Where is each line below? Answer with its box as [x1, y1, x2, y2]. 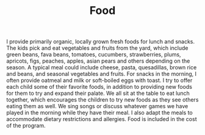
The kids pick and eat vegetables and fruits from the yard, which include [6, 44, 189, 52]
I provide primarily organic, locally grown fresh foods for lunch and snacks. [6, 38, 195, 46]
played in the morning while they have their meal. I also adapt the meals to [6, 109, 193, 116]
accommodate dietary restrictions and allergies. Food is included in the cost [6, 116, 197, 123]
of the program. [6, 122, 46, 130]
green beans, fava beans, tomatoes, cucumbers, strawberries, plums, [6, 51, 181, 58]
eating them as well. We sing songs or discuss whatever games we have [6, 103, 189, 110]
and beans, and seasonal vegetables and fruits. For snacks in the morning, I [6, 71, 197, 78]
